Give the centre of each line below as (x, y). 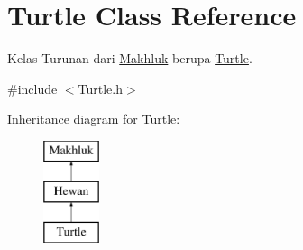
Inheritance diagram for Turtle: (94, 119)
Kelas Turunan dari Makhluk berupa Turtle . (130, 58)
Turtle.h (101, 88)
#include (32, 88)
